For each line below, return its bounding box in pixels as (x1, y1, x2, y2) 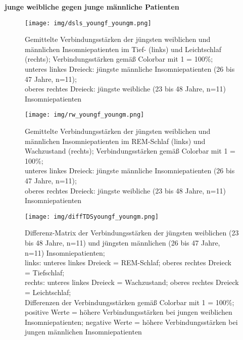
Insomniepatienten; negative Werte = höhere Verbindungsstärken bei (25, 316, 238, 327)
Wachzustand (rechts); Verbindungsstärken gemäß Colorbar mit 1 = (25, 145, 236, 156)
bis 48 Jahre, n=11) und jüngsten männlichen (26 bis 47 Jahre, (25, 237, 220, 248)
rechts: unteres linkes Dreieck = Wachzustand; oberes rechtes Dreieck (25, 277, 239, 287)
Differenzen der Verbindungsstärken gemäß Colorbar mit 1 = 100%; (25, 297, 234, 307)
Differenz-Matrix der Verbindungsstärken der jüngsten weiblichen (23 (25, 227, 239, 238)
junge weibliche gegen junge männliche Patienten (5, 2, 179, 12)
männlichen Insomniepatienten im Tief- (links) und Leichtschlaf (25, 43, 221, 54)
